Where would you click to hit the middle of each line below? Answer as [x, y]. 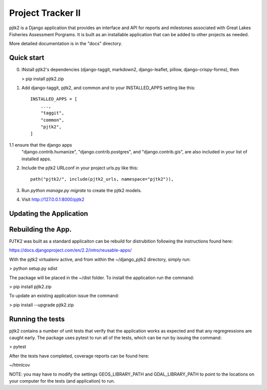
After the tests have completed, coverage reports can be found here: [79, 356]
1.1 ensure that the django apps [41, 145]
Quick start [27, 58]
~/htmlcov [20, 365]
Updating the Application [49, 214]
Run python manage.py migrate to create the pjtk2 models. [82, 190]
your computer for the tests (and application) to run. [62, 381]
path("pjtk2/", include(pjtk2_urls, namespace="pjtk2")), [102, 179]
